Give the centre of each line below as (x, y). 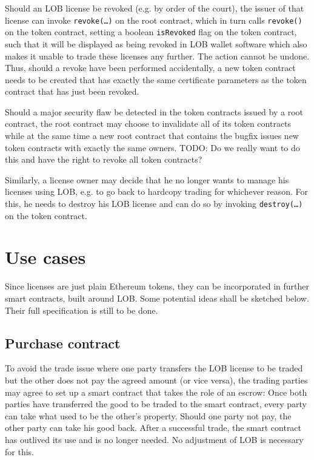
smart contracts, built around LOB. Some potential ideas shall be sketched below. (157, 298)
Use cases (45, 257)
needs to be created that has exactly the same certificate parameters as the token (156, 79)
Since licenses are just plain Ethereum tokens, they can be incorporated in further (157, 286)
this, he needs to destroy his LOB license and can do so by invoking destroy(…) (154, 204)
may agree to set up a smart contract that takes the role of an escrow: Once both (156, 392)
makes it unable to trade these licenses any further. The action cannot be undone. (157, 56)
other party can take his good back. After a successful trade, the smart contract (153, 428)
